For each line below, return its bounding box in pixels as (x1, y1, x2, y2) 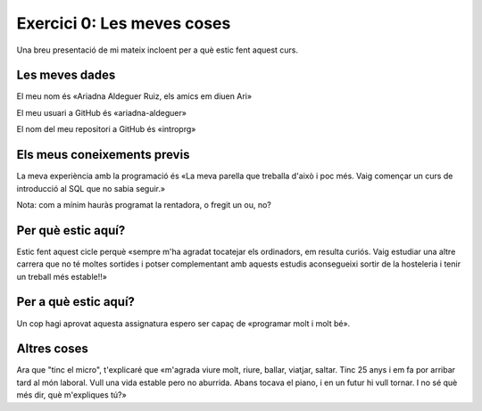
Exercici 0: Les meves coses (16, 13, 231, 33)
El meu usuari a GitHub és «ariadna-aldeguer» (16, 107, 187, 118)
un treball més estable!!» (16, 271, 107, 282)
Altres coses (16, 341, 88, 357)
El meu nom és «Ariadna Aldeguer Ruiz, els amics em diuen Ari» (16, 91, 253, 102)
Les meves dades (16, 68, 116, 83)
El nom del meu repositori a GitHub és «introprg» (16, 124, 196, 135)
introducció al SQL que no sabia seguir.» (16, 183, 165, 193)
